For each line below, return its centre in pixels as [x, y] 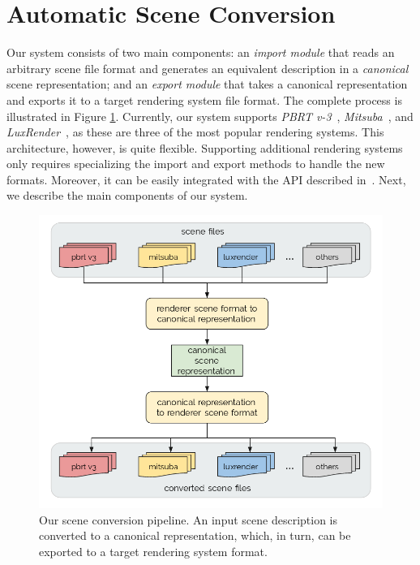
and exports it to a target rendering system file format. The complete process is [204, 99]
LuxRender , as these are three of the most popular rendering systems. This [195, 132]
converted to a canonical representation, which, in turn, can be [195, 535]
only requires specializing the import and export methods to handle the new [196, 164]
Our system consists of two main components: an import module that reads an [201, 52]
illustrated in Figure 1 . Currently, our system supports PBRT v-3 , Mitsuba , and [210, 116]
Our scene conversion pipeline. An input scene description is [189, 519]
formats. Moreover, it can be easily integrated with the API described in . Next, [206, 179]
